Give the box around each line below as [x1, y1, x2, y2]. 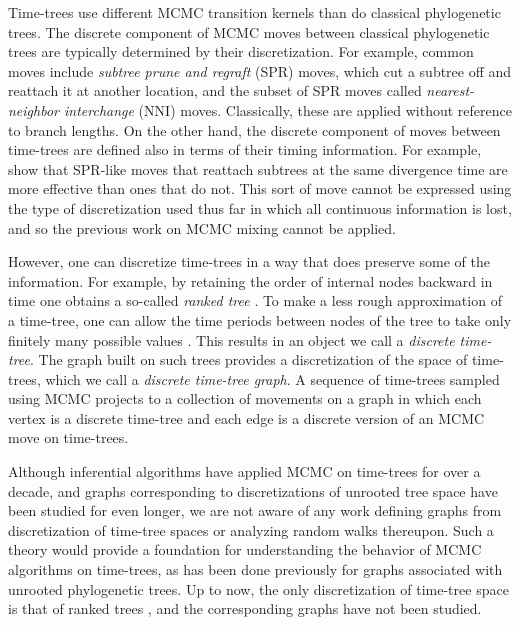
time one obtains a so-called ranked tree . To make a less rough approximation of [8, 290, 502, 311]
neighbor [8, 99, 59, 120]
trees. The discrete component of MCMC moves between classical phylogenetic [8, 21, 490, 42]
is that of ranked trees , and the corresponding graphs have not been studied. [8, 598, 482, 619]
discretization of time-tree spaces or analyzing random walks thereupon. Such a [8, 519, 494, 540]
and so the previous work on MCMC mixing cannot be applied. [8, 217, 396, 238]
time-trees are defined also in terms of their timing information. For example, [8, 139, 482, 160]
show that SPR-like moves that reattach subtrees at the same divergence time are [8, 158, 508, 179]
